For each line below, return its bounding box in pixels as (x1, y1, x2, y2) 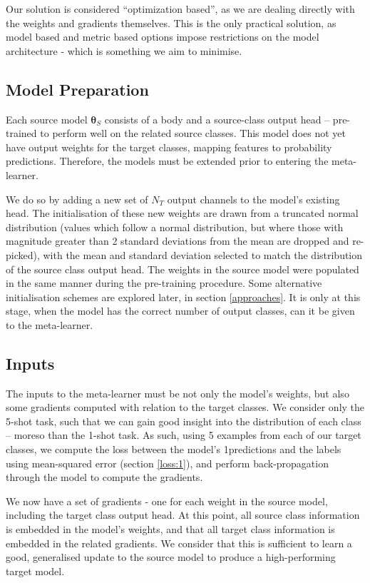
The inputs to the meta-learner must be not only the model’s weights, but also (6, 385, 349, 400)
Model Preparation (6, 78, 149, 100)
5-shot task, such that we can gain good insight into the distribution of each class (6, 413, 361, 428)
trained (6, 126, 37, 141)
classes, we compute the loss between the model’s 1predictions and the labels (6, 442, 341, 457)
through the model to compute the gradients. (6, 470, 203, 485)
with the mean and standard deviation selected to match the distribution (43, 247, 363, 262)
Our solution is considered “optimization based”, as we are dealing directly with (6, 1, 355, 16)
